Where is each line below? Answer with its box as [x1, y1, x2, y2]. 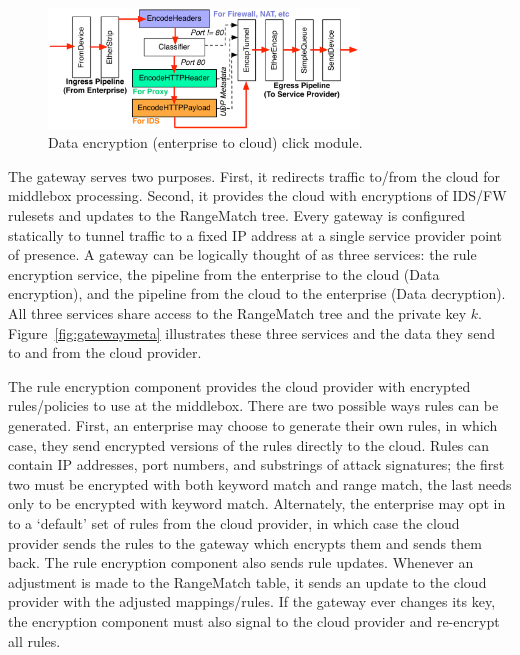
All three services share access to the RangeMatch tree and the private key [8, 303, 467, 323]
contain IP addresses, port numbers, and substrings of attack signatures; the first [8, 454, 505, 475]
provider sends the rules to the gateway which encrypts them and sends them [8, 532, 482, 553]
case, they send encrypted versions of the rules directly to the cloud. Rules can [8, 434, 490, 455]
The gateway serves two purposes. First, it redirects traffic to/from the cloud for [8, 165, 501, 186]
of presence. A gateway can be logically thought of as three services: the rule [8, 244, 477, 265]
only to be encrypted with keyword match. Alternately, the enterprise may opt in [8, 493, 506, 514]
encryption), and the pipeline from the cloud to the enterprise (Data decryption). [8, 283, 506, 304]
